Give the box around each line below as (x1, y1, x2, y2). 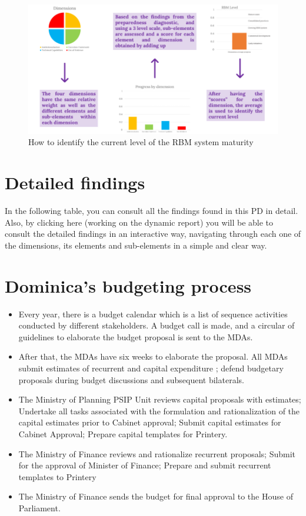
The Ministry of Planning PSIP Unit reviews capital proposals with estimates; (18, 393, 301, 406)
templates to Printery (18, 470, 97, 483)
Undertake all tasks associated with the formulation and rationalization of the (18, 404, 300, 417)
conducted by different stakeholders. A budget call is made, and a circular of (18, 319, 295, 331)
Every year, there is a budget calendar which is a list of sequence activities (18, 307, 288, 320)
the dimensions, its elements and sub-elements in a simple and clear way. (5, 239, 267, 251)
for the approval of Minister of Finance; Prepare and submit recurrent (18, 459, 271, 471)
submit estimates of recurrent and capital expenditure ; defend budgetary (18, 361, 284, 374)
